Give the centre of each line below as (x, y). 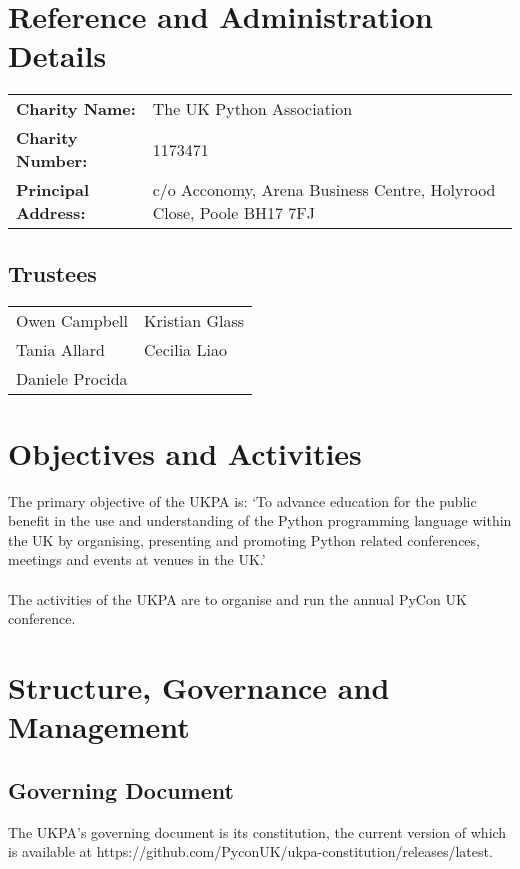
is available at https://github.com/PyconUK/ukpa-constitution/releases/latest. (250, 851)
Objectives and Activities (185, 452)
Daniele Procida (72, 378)
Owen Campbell (72, 320)
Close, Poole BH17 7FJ (233, 213)
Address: (51, 213)
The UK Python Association (252, 109)
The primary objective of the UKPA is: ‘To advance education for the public (242, 500)
